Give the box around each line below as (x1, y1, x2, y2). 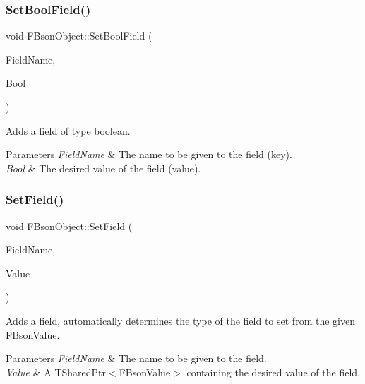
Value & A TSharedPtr (6, 364, 107, 379)
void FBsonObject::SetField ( (6, 218, 133, 233)
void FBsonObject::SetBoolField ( (6, 28, 152, 43)
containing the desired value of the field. (186, 364, 360, 379)
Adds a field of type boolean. (6, 123, 131, 138)
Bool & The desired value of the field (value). (6, 160, 201, 175)
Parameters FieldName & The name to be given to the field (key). (6, 147, 292, 162)
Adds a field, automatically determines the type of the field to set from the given (6, 313, 355, 328)
